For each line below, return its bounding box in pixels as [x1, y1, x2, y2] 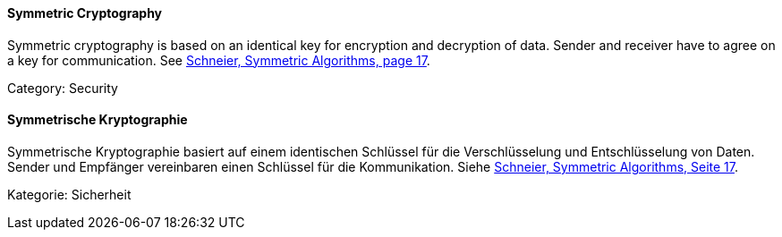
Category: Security [7, 80, 118, 96]
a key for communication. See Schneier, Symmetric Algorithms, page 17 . [7, 52, 430, 68]
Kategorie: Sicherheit [7, 186, 132, 202]
